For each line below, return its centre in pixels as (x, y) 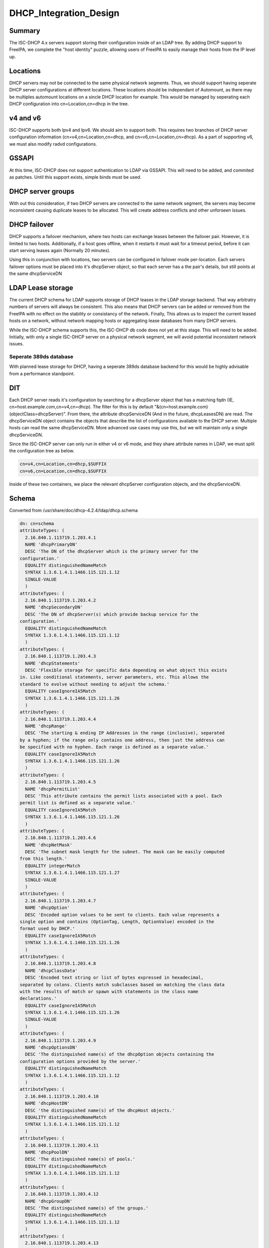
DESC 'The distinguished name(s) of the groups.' (87, 1208)
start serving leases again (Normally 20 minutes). (60, 250)
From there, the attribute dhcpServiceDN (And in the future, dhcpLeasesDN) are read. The (160, 414)
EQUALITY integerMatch (53, 866)
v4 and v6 (25, 118)
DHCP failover (32, 225)
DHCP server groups (42, 191)
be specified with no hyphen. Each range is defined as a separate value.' (114, 747)
